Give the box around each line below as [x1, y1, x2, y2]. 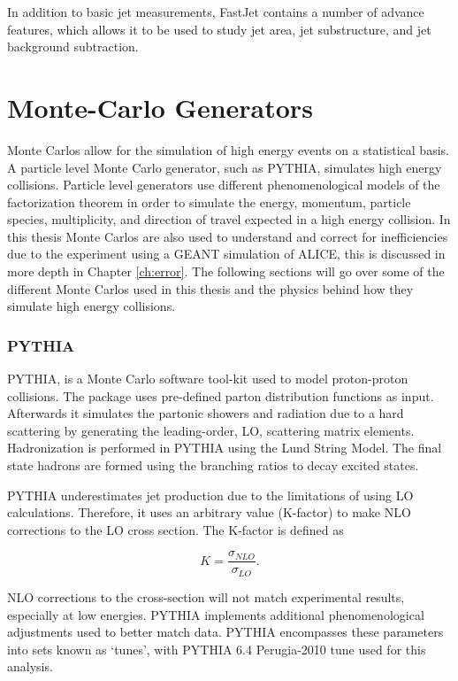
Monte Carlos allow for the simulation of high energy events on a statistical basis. [7, 140, 449, 159]
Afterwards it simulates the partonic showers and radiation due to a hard [7, 404, 404, 422]
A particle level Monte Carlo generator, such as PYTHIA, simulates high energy [7, 158, 442, 176]
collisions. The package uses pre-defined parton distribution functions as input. [7, 386, 434, 405]
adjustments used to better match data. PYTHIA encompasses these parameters [7, 623, 444, 641]
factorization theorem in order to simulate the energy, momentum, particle [7, 192, 411, 211]
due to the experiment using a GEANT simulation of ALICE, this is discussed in [7, 244, 446, 263]
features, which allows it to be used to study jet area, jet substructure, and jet [7, 19, 431, 38]
